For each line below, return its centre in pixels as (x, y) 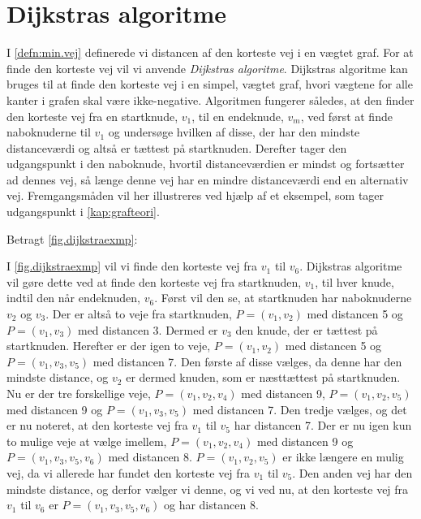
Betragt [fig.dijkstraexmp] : (72, 238)
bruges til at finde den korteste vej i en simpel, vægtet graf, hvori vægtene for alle (210, 84)
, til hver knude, (354, 281)
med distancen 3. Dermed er (148, 329)
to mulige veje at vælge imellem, (87, 441)
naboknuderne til (49, 132)
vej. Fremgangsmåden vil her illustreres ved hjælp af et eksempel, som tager (195, 195)
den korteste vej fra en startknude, (92, 116)
